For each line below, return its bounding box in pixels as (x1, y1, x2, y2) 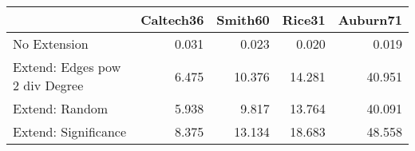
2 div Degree (13, 76, 84, 94)
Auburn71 (338, 10, 402, 29)
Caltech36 (140, 10, 204, 29)
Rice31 (282, 10, 326, 29)
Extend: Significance (13, 122, 127, 141)
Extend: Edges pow (13, 58, 121, 76)
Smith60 (216, 10, 270, 29)
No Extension (13, 34, 89, 53)
